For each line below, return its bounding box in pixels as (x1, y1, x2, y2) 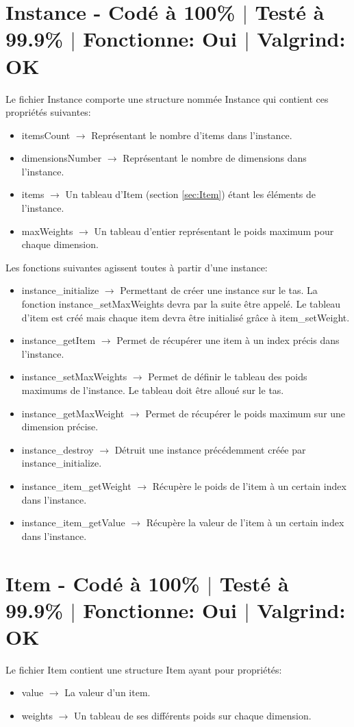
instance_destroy (21, 442, 94, 456)
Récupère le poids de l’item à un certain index (152, 478, 346, 493)
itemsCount (21, 127, 71, 142)
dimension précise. (21, 419, 99, 434)
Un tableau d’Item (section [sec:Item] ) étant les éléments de (65, 187, 316, 201)
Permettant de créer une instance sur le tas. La (120, 283, 318, 297)
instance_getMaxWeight (21, 406, 125, 420)
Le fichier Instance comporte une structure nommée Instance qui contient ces (5, 91, 329, 106)
